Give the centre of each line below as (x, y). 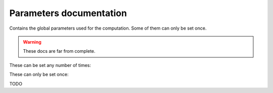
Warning (32, 42)
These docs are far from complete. (59, 51)
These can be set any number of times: (50, 65)
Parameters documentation (68, 13)
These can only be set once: (39, 74)
